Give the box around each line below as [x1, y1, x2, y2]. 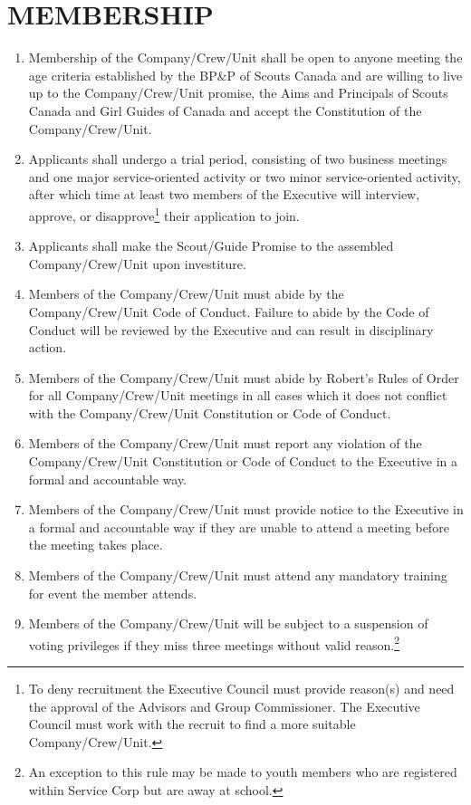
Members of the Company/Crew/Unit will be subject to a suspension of [28, 614, 428, 633]
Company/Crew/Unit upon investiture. [28, 254, 246, 273]
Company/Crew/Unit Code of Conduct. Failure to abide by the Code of [28, 302, 429, 321]
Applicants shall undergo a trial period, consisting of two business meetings [28, 149, 447, 168]
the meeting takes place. [28, 535, 163, 554]
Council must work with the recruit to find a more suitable [28, 714, 356, 733]
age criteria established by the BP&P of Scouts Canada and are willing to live [28, 65, 463, 84]
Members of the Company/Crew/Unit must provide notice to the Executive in [28, 500, 464, 519]
